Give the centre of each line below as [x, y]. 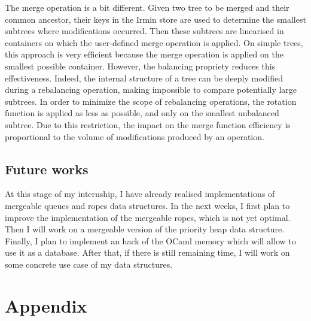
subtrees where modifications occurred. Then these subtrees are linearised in [144, 31]
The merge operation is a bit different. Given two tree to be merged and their [147, 7]
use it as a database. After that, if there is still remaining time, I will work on [147, 252]
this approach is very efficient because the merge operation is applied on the [144, 54]
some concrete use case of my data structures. [89, 264]
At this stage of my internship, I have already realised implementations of [140, 194]
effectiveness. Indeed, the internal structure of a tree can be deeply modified [144, 78]
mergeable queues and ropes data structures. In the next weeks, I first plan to [147, 205]
